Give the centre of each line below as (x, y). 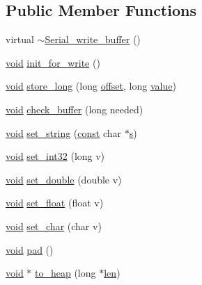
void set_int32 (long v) (55, 156)
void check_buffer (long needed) (75, 109)
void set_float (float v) (55, 203)
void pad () (30, 249)
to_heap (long (65, 273)
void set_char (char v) (54, 226)
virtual (20, 39)
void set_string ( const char (64, 132)
